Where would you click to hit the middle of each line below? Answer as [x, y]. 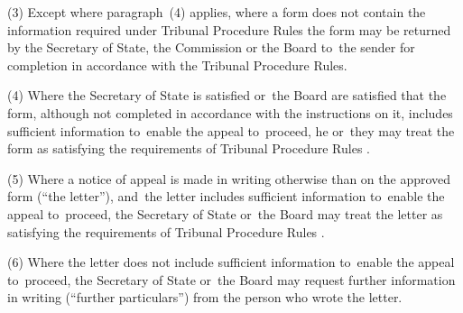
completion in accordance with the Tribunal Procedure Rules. [177, 64]
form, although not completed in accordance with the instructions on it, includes [230, 112]
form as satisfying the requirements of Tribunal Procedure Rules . [189, 148]
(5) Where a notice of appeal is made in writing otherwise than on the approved [229, 178]
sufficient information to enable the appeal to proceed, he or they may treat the [231, 130]
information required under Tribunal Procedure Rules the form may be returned [229, 29]
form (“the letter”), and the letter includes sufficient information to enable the [226, 196]
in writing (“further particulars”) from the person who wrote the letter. [205, 297]
